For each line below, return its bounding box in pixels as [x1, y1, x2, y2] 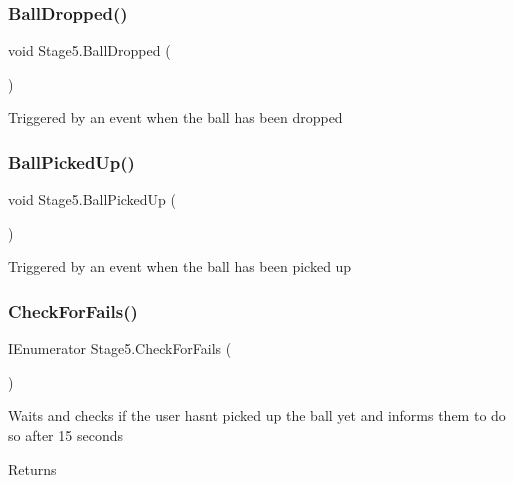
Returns [8, 458, 57, 479]
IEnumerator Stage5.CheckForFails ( [8, 338, 232, 359]
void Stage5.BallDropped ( [8, 40, 171, 61]
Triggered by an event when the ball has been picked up [8, 256, 352, 277]
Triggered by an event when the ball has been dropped [8, 107, 343, 128]
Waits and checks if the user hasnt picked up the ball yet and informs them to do [8, 405, 506, 426]
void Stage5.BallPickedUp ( [8, 189, 177, 210]
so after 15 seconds [8, 425, 123, 445]
